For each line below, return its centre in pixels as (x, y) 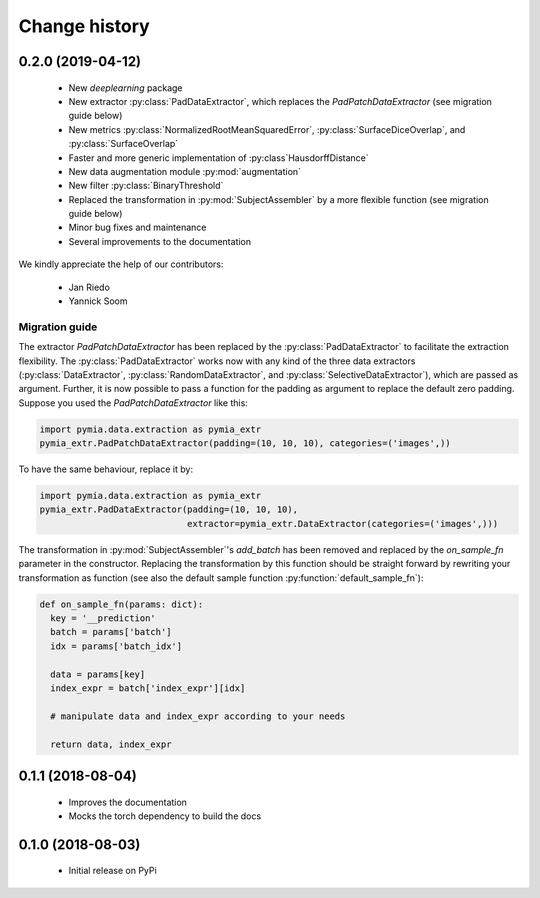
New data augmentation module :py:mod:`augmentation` (185, 171)
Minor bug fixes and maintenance (137, 227)
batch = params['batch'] (111, 632)
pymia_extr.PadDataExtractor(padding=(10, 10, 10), (169, 509)
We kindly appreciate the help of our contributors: (121, 264)
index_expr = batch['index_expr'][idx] (148, 688)
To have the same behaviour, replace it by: (106, 469)
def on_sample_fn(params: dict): (121, 604)
